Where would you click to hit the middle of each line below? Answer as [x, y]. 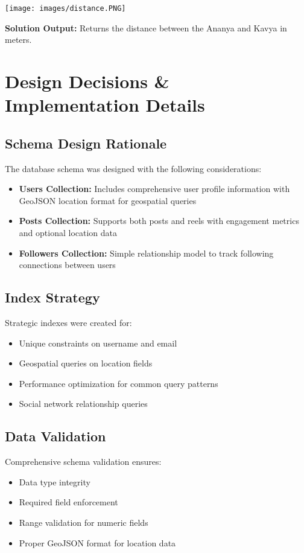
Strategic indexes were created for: [68, 322]
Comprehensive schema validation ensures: [83, 462]
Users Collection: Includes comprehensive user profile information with [154, 189]
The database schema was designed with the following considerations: [133, 168]
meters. [18, 40]
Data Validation [55, 436]
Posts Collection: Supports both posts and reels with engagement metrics [159, 221]
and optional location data [68, 232]
